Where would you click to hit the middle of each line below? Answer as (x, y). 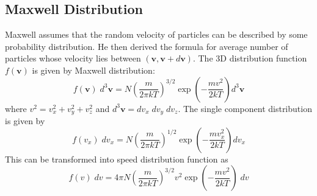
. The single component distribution (245, 108)
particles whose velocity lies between (73, 58)
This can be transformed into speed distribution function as (117, 159)
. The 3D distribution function (250, 58)
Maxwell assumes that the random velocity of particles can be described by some (156, 34)
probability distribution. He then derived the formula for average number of (147, 46)
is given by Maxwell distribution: (93, 70)
